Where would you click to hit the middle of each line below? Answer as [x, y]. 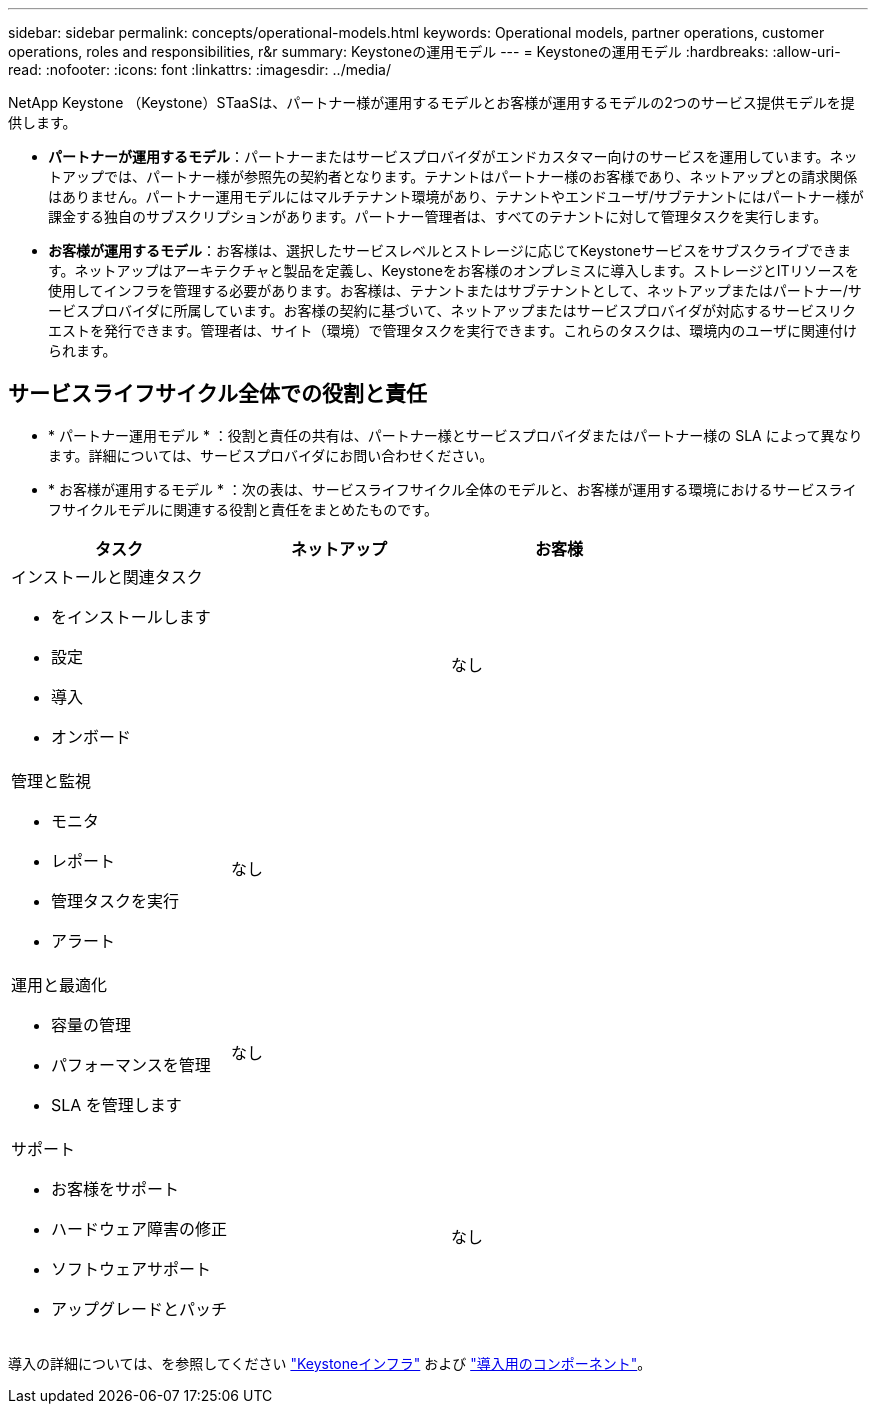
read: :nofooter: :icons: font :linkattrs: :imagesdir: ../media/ [199, 69]
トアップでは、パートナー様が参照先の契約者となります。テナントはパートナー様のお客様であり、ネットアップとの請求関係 [453, 176]
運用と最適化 [59, 984]
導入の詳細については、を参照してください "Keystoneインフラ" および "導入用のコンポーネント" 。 [330, 1363]
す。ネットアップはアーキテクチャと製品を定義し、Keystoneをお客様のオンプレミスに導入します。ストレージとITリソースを [453, 270]
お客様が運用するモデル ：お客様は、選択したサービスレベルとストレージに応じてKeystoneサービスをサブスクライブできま [449, 250]
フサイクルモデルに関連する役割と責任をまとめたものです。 [243, 509]
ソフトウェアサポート [131, 1268]
